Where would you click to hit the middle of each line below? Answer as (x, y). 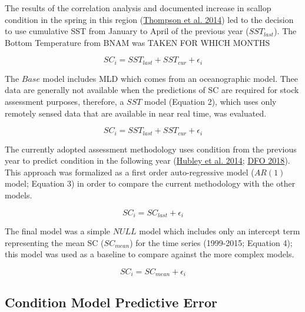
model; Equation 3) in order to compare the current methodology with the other (150, 183)
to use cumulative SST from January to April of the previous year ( (127, 31)
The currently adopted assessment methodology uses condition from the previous (151, 149)
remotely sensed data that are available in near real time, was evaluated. (136, 113)
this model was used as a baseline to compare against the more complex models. (150, 254)
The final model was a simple (58, 231)
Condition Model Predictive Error (111, 302)
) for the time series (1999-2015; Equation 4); (211, 242)
